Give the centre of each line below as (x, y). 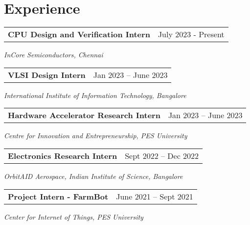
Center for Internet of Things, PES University (74, 216)
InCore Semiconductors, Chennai (54, 55)
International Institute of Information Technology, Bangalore (95, 95)
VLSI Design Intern (47, 75)
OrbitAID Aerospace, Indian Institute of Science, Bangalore (93, 176)
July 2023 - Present (191, 34)
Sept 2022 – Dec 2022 (162, 155)
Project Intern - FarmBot (58, 196)
